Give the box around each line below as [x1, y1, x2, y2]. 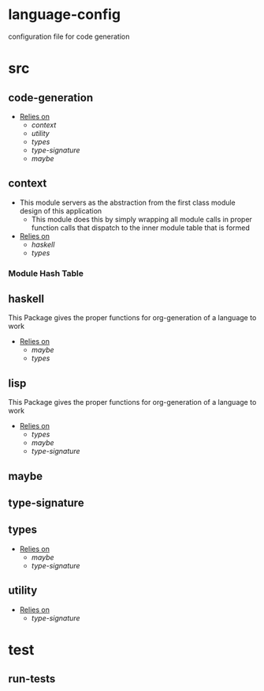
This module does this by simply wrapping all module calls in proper [31, 214, 252, 224]
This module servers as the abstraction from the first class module [19, 198, 236, 207]
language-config [8, 6, 121, 24]
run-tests [8, 672, 56, 685]
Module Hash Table [8, 267, 84, 278]
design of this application [19, 206, 102, 215]
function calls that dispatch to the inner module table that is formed [31, 223, 251, 232]
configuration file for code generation [8, 32, 130, 41]
